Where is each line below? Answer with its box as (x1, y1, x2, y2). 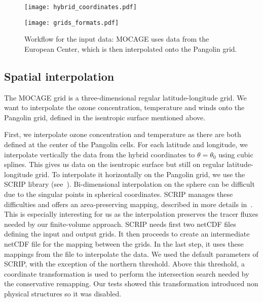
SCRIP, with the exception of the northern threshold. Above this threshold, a (4, 258, 245, 269)
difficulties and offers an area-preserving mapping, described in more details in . (4, 198, 253, 209)
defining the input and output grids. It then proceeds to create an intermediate (4, 228, 250, 239)
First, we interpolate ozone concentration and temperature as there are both (4, 129, 241, 140)
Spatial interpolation (4, 68, 115, 84)
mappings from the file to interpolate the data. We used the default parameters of (4, 248, 258, 259)
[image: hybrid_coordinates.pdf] (24, 4, 137, 11)
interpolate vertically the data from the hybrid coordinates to (4, 149, 195, 159)
